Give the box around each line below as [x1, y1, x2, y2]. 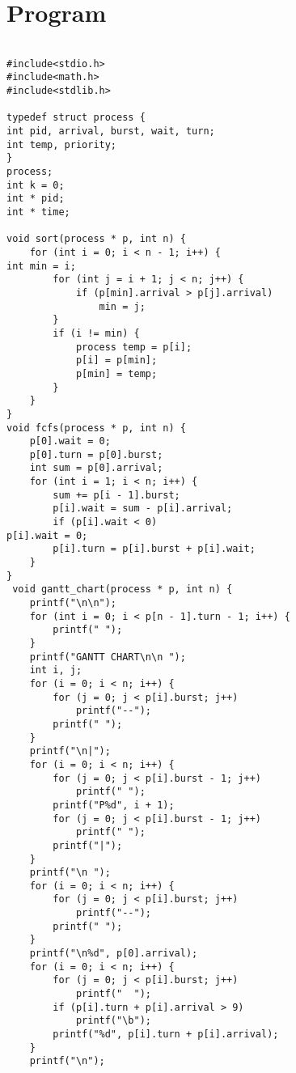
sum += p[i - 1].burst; [53, 489, 180, 501]
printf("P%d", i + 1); [53, 799, 175, 811]
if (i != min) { [53, 327, 140, 339]
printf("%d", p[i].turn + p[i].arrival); [53, 1028, 279, 1041]
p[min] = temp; [75, 367, 158, 380]
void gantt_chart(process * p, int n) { [12, 583, 233, 596]
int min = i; [6, 260, 76, 272]
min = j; [99, 300, 146, 312]
